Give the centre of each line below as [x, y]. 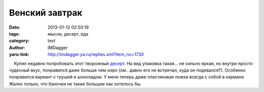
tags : [14, 34]
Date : [15, 27]
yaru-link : [19, 55]
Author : [17, 47]
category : [19, 41]
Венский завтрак [46, 13]
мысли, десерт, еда [68, 34]
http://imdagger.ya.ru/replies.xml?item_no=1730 [96, 55]
